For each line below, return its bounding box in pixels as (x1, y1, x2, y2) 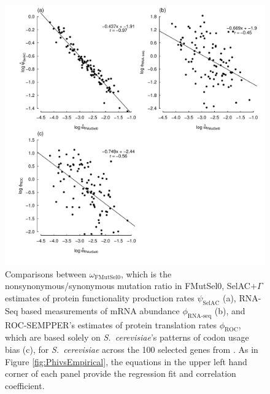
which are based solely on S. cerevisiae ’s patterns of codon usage (5, 331, 249, 344)
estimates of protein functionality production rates (5, 292, 195, 304)
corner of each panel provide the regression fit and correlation (5, 367, 236, 380)
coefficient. (5, 379, 45, 392)
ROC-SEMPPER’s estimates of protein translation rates (5, 318, 217, 331)
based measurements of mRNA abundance (21, 304, 180, 317)
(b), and (214, 304, 245, 317)
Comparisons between (5, 267, 87, 280)
